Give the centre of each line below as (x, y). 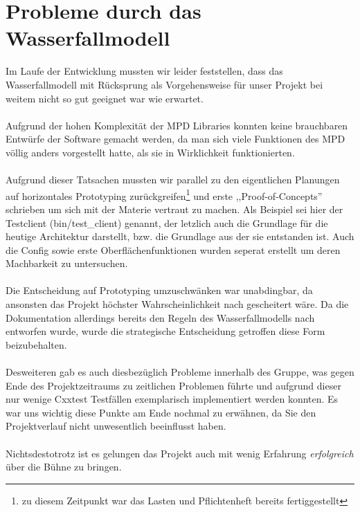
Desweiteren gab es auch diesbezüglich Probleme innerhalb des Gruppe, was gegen (180, 372)
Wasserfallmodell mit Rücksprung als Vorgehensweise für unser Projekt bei (164, 84)
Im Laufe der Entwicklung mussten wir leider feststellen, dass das (144, 71)
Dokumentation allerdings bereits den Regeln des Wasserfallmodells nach (160, 317)
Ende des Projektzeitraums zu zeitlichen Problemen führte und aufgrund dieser (173, 385)
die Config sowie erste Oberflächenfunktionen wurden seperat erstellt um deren (173, 249)
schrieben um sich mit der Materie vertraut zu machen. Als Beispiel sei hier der (174, 209)
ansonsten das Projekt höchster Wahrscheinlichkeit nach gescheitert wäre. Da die (177, 304)
